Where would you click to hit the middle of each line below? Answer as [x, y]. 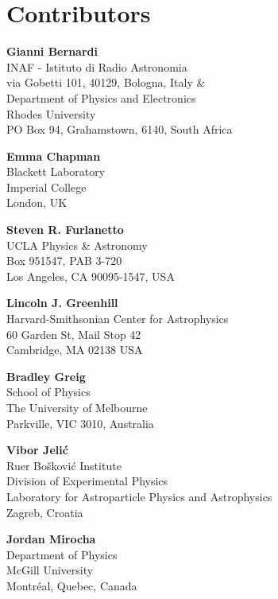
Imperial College [46, 187]
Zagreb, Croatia [45, 512]
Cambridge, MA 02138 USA [75, 350]
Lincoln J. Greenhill [62, 303]
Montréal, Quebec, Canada [72, 585]
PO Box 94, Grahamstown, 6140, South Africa [120, 129]
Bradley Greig [46, 376]
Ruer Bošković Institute [64, 465]
